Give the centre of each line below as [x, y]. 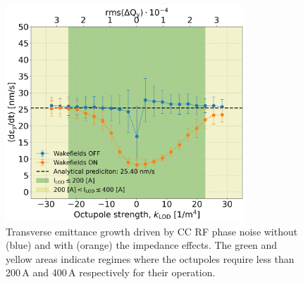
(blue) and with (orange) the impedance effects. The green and [142, 245]
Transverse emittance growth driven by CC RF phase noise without [152, 231]
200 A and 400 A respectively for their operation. [111, 272]
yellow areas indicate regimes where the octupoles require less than [150, 258]
